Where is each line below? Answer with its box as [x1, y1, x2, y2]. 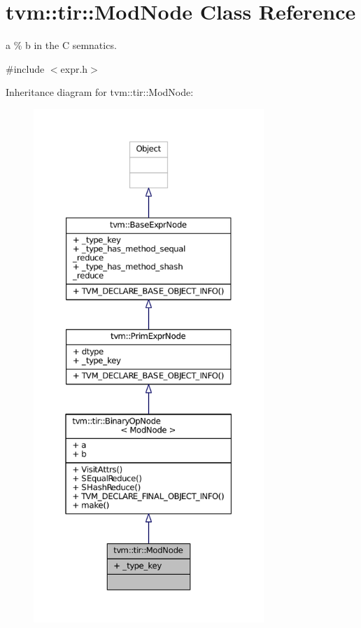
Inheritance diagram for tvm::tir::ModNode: [6, 85, 194, 99]
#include [6, 61, 45, 76]
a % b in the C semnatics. [6, 38, 117, 53]
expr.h [60, 61, 88, 76]
